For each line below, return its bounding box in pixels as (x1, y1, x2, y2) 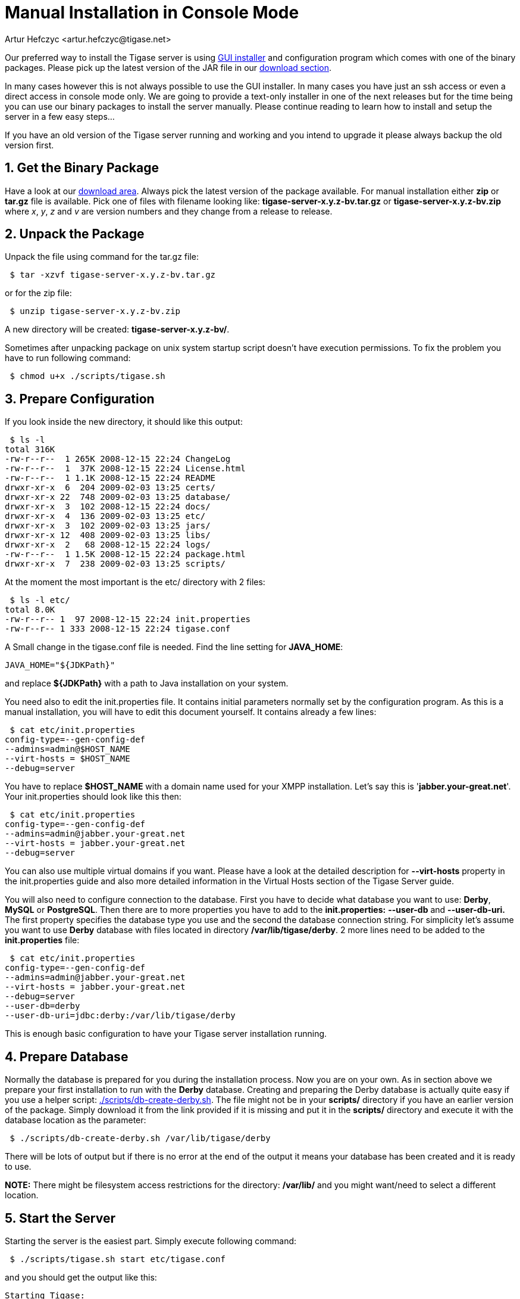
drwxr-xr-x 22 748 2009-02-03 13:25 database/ (5, 492, 231, 502)
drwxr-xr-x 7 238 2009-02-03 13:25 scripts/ (5, 559, 225, 569)
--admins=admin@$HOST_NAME (5, 744, 130, 754)
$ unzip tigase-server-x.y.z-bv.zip (10, 306, 181, 316)
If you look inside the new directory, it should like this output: (5, 417, 243, 427)
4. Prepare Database (5, 1049, 129, 1064)
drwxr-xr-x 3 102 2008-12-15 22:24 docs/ (5, 502, 211, 512)
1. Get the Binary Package (5, 160, 159, 176)
